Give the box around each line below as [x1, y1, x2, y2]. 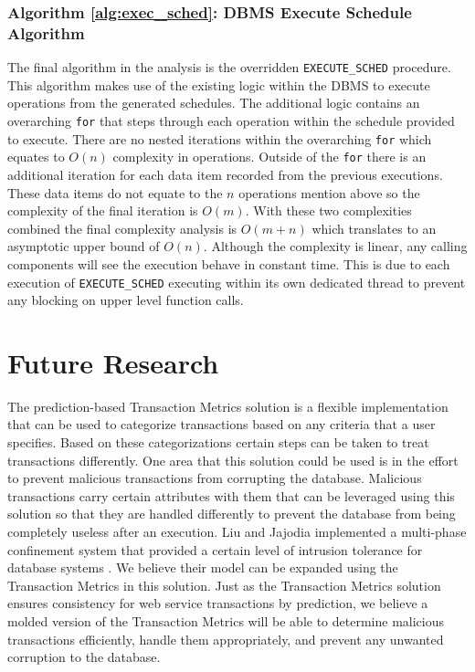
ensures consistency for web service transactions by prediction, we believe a [7, 593, 428, 613]
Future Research [7, 343, 219, 381]
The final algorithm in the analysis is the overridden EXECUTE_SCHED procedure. [7, 58, 451, 77]
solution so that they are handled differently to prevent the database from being [7, 504, 456, 523]
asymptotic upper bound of [7, 236, 160, 256]
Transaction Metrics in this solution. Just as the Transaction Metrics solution [7, 575, 441, 594]
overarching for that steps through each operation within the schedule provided [7, 110, 455, 130]
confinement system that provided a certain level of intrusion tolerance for [7, 540, 423, 559]
